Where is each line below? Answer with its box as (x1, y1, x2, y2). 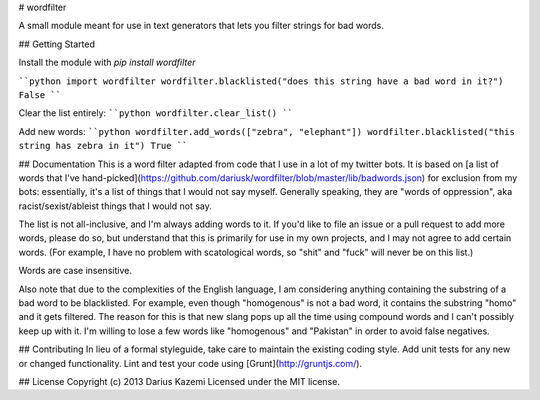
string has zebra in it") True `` (18, 140, 188, 152)
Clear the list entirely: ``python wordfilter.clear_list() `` (18, 107, 294, 119)
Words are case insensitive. (18, 265, 132, 277)
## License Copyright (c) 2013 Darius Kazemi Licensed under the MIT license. (18, 375, 340, 387)
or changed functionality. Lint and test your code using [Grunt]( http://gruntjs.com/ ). (18, 357, 363, 369)
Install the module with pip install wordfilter (18, 56, 196, 69)
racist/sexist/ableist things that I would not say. (18, 200, 212, 212)
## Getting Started (18, 38, 95, 50)
